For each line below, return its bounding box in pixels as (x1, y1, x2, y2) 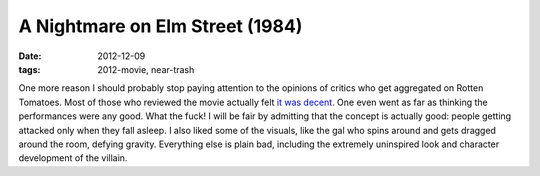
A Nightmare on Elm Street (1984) (18, 15, 303, 37)
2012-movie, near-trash (97, 63, 195, 75)
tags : (18, 63, 41, 75)
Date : (18, 50, 42, 62)
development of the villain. (18, 152, 128, 164)
